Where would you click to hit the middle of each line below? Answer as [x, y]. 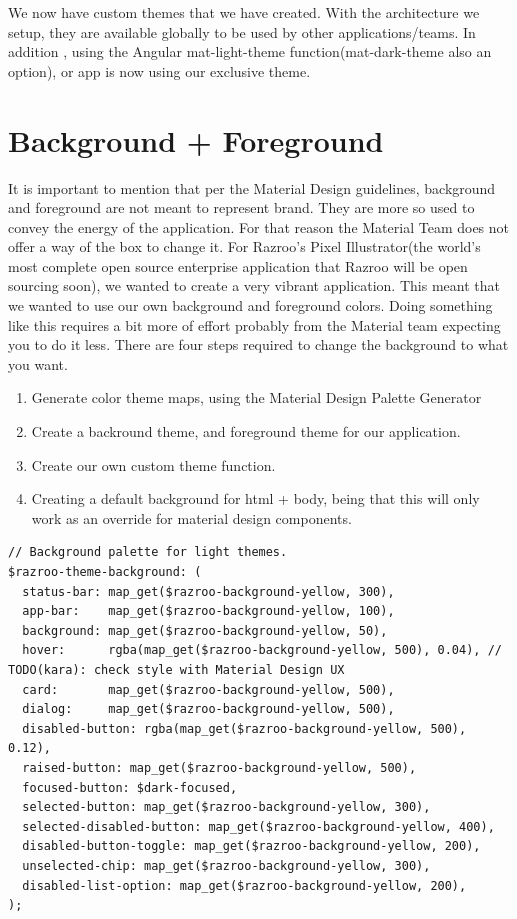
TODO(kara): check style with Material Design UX [176, 669]
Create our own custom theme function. [153, 464]
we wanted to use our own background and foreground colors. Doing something [250, 305]
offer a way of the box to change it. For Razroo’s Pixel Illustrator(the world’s [244, 246]
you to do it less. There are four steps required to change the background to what [258, 344]
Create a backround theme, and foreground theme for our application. [246, 431]
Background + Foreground [196, 139]
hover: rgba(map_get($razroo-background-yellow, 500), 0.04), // [262, 650]
